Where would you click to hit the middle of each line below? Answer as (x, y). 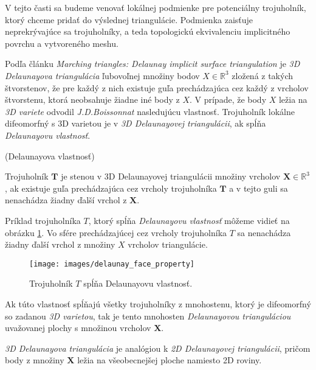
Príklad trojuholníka (43, 220)
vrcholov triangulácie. (168, 244)
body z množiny (35, 360)
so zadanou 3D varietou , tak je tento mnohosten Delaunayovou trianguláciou (148, 316)
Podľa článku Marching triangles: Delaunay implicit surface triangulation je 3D (153, 64)
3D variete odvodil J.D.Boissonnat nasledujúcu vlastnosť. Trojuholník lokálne (150, 111)
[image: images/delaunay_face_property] (112, 264)
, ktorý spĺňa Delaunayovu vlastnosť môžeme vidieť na (189, 220)
